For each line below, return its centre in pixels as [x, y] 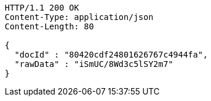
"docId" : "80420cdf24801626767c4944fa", [111, 55]
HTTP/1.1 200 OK [42, 8]
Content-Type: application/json [79, 17]
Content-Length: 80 [49, 26]
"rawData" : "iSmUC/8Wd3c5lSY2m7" [94, 64]
